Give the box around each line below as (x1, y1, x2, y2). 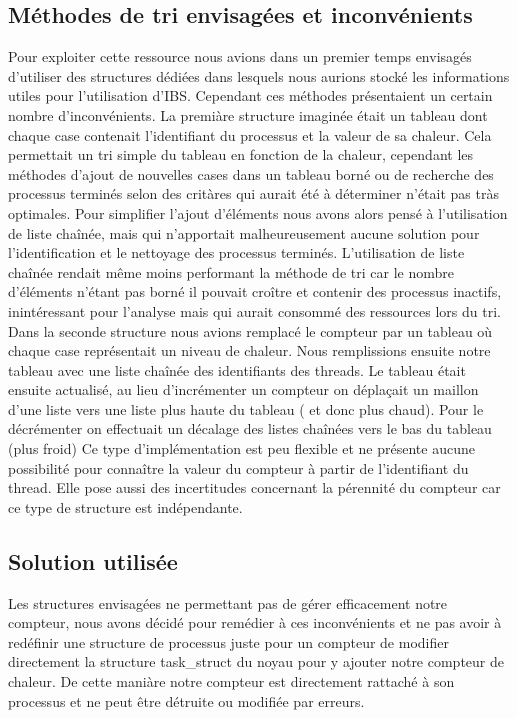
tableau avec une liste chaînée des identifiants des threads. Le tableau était (8, 359, 466, 380)
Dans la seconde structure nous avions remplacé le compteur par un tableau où (8, 320, 493, 341)
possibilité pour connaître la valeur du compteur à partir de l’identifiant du (8, 457, 469, 478)
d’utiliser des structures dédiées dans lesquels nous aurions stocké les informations (8, 65, 510, 86)
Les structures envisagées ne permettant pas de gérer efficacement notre (8, 592, 448, 613)
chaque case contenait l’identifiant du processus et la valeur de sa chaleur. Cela (8, 124, 492, 145)
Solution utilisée (8, 545, 178, 576)
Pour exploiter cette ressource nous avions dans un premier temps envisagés (8, 46, 472, 67)
